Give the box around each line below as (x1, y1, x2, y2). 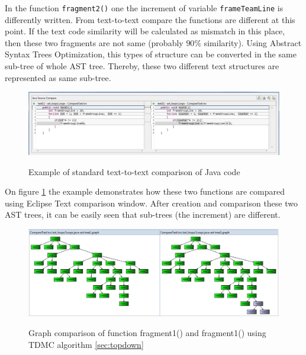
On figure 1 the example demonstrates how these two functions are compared (5, 185, 285, 198)
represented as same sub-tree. (5, 71, 111, 83)
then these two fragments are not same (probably (5, 36, 183, 49)
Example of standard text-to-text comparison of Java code (28, 165, 240, 177)
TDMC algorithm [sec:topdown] (28, 338, 144, 351)
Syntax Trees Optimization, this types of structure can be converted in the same (5, 48, 297, 60)
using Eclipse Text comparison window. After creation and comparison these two (5, 196, 298, 209)
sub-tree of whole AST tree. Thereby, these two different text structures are (5, 60, 279, 72)
